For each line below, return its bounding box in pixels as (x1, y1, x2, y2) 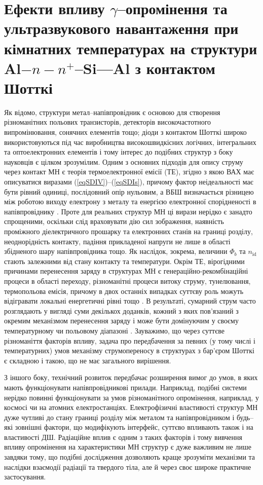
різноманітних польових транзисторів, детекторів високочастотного (4, 117, 211, 127)
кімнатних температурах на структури (4, 38, 257, 58)
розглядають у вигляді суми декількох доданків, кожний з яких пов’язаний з (4, 305, 239, 316)
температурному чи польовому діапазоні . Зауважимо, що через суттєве (4, 325, 224, 335)
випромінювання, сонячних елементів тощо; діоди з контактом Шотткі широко (4, 127, 247, 137)
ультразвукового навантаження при (4, 18, 239, 39)
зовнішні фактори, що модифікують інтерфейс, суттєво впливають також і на (15, 422, 253, 432)
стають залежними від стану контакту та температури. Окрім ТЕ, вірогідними (4, 255, 245, 266)
